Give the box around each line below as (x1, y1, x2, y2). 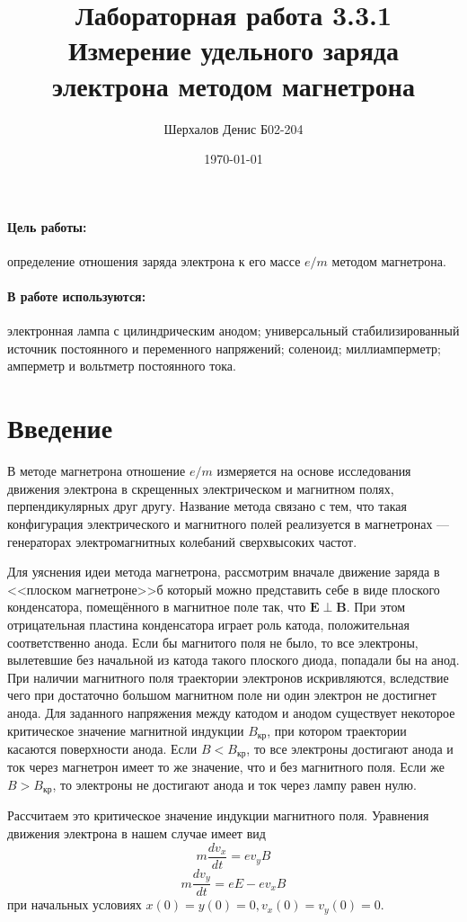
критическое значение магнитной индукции (7, 721, 244, 739)
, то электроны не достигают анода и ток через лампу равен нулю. (52, 775, 417, 793)
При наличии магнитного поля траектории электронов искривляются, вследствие (7, 667, 449, 686)
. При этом (346, 597, 406, 616)
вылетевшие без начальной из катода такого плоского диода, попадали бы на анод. (7, 650, 460, 669)
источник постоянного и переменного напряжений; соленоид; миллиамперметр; (7, 338, 441, 357)
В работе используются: (7, 287, 146, 306)
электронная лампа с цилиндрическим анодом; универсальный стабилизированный (7, 321, 460, 340)
